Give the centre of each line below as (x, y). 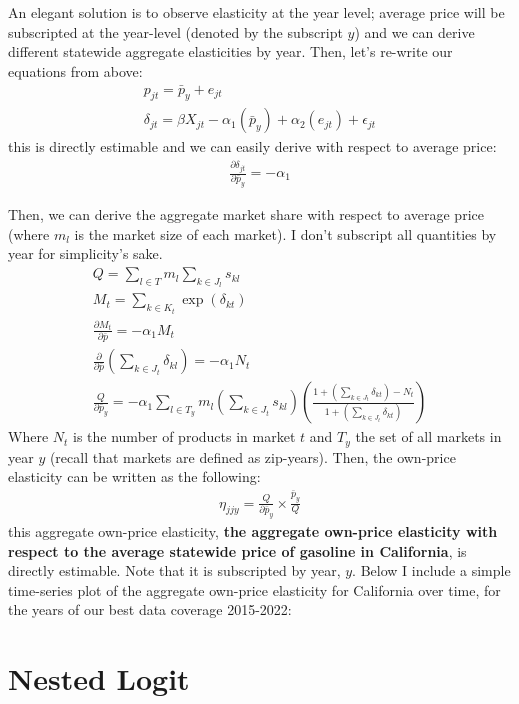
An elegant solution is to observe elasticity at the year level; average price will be (256, 12)
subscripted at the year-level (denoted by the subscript (175, 31)
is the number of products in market (184, 436)
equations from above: (75, 70)
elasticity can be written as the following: (134, 476)
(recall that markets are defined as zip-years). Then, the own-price (252, 456)
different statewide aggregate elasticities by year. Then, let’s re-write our (230, 51)
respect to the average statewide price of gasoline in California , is (237, 550)
